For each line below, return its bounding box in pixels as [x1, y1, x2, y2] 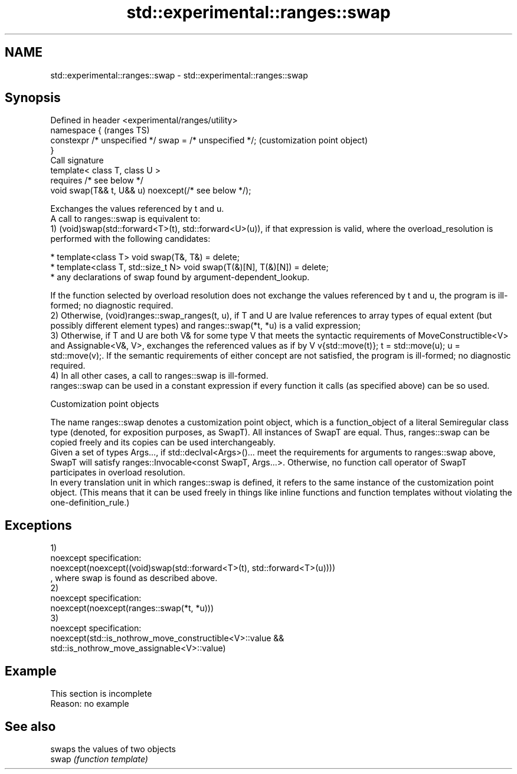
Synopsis [5, 90, 61, 106]
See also [5, 719, 56, 734]
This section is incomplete [50, 688, 152, 699]
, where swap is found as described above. [50, 573, 218, 583]
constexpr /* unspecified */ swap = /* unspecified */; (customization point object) [50, 135, 368, 146]
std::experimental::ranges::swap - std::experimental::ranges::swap [50, 70, 308, 80]
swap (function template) [50, 753, 148, 764]
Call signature [50, 155, 104, 166]
